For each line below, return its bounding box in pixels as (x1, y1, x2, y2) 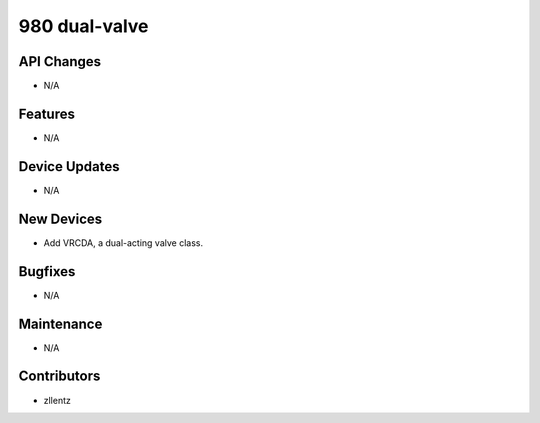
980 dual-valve (18, 15, 149, 37)
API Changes (18, 53, 102, 70)
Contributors (18, 368, 101, 385)
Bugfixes (18, 263, 76, 280)
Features (18, 105, 75, 122)
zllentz (43, 394, 72, 406)
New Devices (18, 210, 103, 227)
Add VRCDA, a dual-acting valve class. (43, 236, 204, 249)
